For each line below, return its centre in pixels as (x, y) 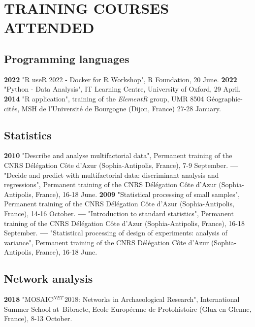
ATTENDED (49, 27)
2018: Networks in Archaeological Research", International (152, 299)
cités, (12, 108)
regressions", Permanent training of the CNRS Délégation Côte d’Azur (110, 184)
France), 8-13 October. (38, 318)
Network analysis (48, 278)
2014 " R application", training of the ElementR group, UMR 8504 (104, 98)
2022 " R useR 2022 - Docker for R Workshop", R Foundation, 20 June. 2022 (121, 79)
